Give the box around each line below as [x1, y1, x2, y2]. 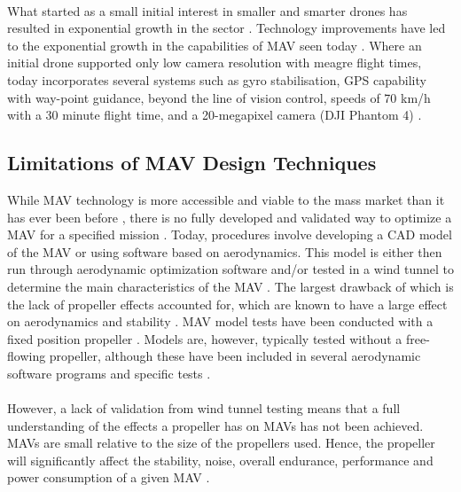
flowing [7, 347, 46, 365]
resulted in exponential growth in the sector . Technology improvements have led [7, 19, 446, 37]
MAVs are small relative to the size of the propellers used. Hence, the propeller [7, 433, 435, 452]
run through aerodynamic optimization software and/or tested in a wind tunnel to [7, 260, 455, 278]
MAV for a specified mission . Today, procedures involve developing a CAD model [7, 225, 452, 244]
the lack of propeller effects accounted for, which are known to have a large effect [7, 294, 448, 313]
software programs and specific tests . [7, 363, 211, 382]
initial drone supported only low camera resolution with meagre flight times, [7, 53, 422, 72]
